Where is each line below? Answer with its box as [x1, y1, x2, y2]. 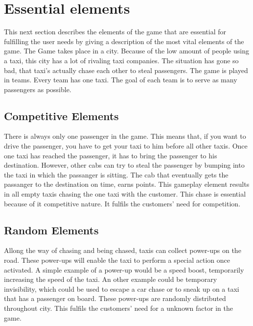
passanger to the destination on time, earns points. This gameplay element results [4, 179, 250, 189]
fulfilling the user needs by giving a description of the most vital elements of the [4, 36, 244, 46]
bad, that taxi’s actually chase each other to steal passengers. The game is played [4, 65, 248, 75]
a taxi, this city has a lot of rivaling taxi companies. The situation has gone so [4, 55, 239, 65]
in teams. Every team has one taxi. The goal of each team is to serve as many [4, 75, 237, 85]
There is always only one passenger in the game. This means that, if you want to [4, 131, 246, 141]
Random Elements [4, 222, 99, 237]
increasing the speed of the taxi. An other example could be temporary [4, 274, 217, 284]
